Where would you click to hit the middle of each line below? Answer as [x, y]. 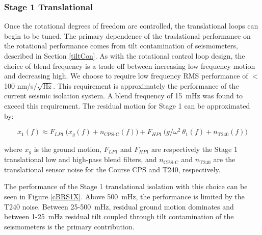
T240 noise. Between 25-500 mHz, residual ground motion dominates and [119, 206]
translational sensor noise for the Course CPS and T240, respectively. [112, 169]
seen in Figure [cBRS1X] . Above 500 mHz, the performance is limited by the [124, 196]
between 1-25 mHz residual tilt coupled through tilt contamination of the [119, 216]
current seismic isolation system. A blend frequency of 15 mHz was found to [123, 96]
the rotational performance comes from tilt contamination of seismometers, [121, 46]
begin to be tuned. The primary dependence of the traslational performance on [127, 35]
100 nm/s [19, 85]
